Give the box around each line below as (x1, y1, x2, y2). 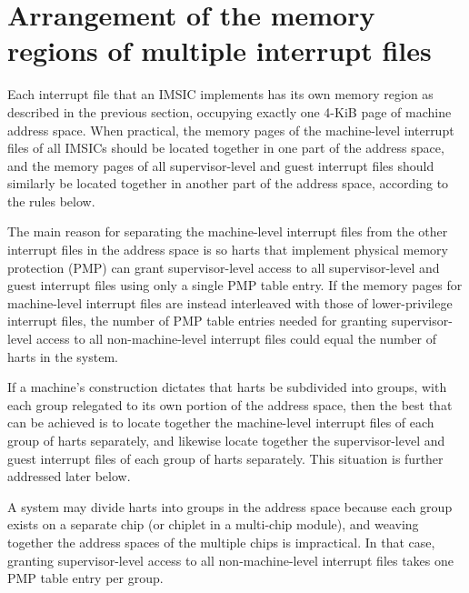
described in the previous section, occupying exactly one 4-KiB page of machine (7, 102, 452, 121)
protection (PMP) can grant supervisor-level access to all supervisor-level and (7, 257, 440, 276)
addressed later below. (7, 467, 131, 486)
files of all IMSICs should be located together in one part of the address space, (7, 138, 444, 157)
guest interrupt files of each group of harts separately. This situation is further (7, 448, 444, 467)
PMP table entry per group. (7, 568, 164, 588)
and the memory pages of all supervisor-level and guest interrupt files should (7, 156, 434, 175)
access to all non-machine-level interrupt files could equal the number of (35, 329, 437, 348)
